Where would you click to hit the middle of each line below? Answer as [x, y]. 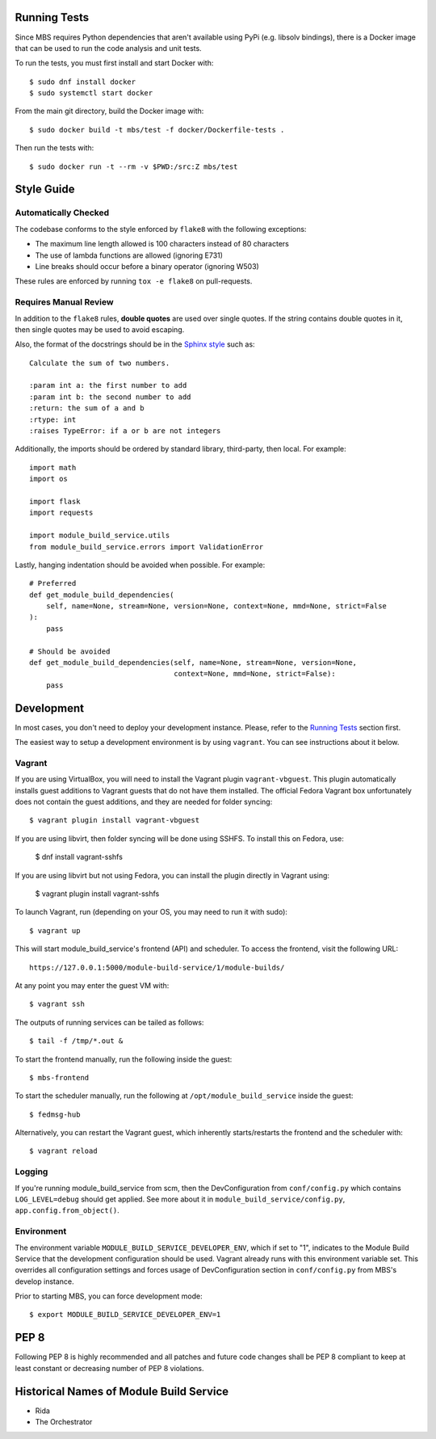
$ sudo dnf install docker [83, 82]
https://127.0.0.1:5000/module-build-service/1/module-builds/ [157, 967]
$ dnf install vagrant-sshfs [79, 857]
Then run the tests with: [55, 148]
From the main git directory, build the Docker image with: [109, 111]
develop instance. [44, 1281]
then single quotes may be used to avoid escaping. [100, 329]
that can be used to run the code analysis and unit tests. [108, 48]
